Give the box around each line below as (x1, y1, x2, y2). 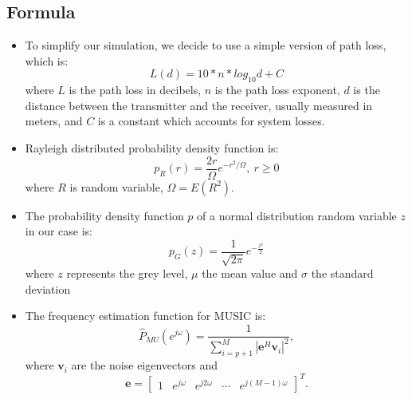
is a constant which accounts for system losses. (97, 113, 325, 129)
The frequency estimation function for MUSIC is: (25, 307, 266, 324)
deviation (25, 280, 71, 297)
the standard (311, 265, 374, 282)
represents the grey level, (66, 265, 188, 282)
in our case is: (25, 223, 92, 239)
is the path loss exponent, (214, 81, 340, 98)
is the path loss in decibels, (69, 81, 202, 98)
